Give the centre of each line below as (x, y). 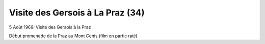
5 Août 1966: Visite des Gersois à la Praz (50, 27)
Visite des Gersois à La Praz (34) (77, 13)
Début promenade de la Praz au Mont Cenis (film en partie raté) (73, 36)
